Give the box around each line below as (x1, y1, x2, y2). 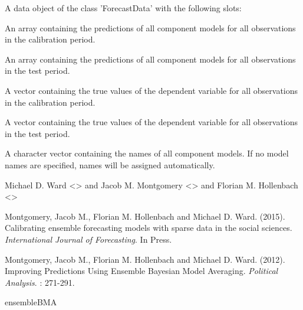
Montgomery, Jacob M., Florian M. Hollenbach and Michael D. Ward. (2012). (5, 253, 285, 265)
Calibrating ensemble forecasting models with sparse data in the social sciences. (5, 221, 292, 234)
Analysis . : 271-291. (5, 276, 75, 288)
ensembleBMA (5, 296, 57, 308)
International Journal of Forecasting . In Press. (5, 233, 172, 245)
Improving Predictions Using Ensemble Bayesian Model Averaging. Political (5, 265, 278, 277)
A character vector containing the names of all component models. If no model (5, 147, 289, 159)
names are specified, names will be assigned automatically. (5, 158, 215, 171)
